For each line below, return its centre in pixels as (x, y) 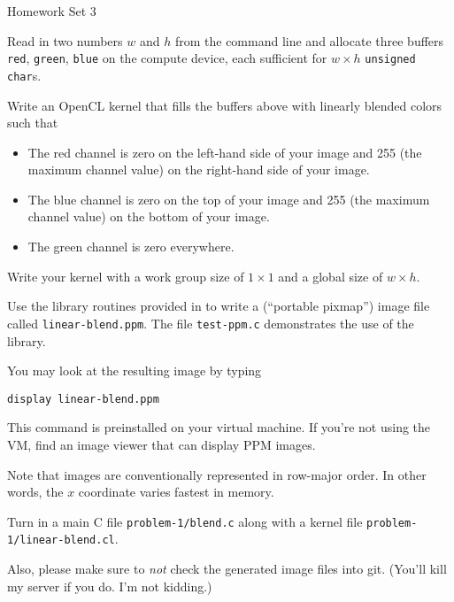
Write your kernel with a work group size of (126, 276)
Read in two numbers (65, 40)
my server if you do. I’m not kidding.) (110, 586)
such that (33, 123)
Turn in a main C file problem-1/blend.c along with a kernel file (185, 521)
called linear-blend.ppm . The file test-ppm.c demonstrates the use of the (211, 323)
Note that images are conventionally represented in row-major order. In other (217, 474)
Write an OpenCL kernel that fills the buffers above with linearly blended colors (225, 105)
